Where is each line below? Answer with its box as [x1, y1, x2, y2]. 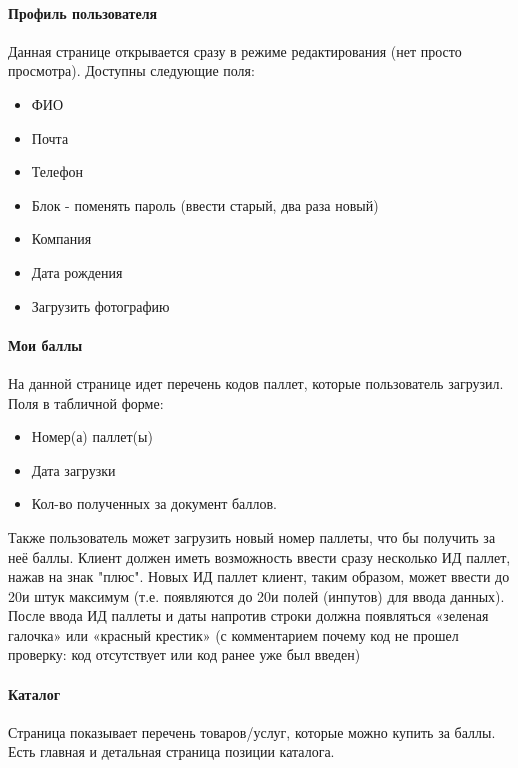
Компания [31, 228, 92, 249]
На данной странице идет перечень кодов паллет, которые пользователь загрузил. [8, 372, 504, 393]
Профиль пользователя [8, 2, 158, 23]
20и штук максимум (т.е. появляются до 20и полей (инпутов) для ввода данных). [8, 585, 505, 606]
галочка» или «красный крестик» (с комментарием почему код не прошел [8, 624, 459, 645]
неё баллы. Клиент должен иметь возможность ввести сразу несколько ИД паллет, [8, 546, 511, 567]
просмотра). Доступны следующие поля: [8, 60, 255, 81]
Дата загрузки [31, 459, 116, 480]
